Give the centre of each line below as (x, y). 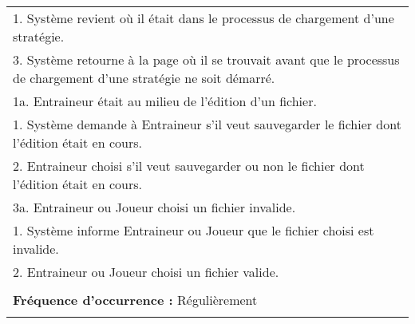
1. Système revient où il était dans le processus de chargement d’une (204, 18)
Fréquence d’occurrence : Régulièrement (135, 300)
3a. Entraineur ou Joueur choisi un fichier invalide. (154, 207)
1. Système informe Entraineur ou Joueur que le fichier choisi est (194, 230)
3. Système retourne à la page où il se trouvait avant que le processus (206, 59)
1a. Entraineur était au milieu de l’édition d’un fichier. (165, 101)
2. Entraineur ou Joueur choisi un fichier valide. (146, 272)
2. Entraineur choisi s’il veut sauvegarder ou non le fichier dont (189, 166)
